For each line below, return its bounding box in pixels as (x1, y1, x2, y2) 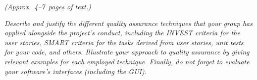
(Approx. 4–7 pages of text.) (4, 1, 91, 11)
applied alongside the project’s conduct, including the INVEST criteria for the (4, 27, 240, 38)
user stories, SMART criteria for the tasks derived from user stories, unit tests (4, 37, 244, 47)
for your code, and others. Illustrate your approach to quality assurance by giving (4, 47, 250, 57)
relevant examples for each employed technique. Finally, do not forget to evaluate (4, 56, 250, 66)
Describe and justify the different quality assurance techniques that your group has (4, 18, 253, 28)
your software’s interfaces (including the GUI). (4, 66, 147, 76)
